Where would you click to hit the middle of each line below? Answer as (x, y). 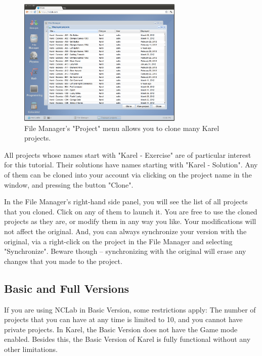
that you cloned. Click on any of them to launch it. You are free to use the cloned (131, 211)
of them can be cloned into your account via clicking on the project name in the (128, 174)
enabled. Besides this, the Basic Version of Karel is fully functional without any (127, 339)
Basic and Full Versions (67, 288)
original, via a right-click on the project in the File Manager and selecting (118, 241)
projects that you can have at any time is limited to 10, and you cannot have (123, 319)
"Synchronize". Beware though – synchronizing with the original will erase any (125, 251)
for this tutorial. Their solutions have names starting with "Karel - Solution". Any (131, 165)
